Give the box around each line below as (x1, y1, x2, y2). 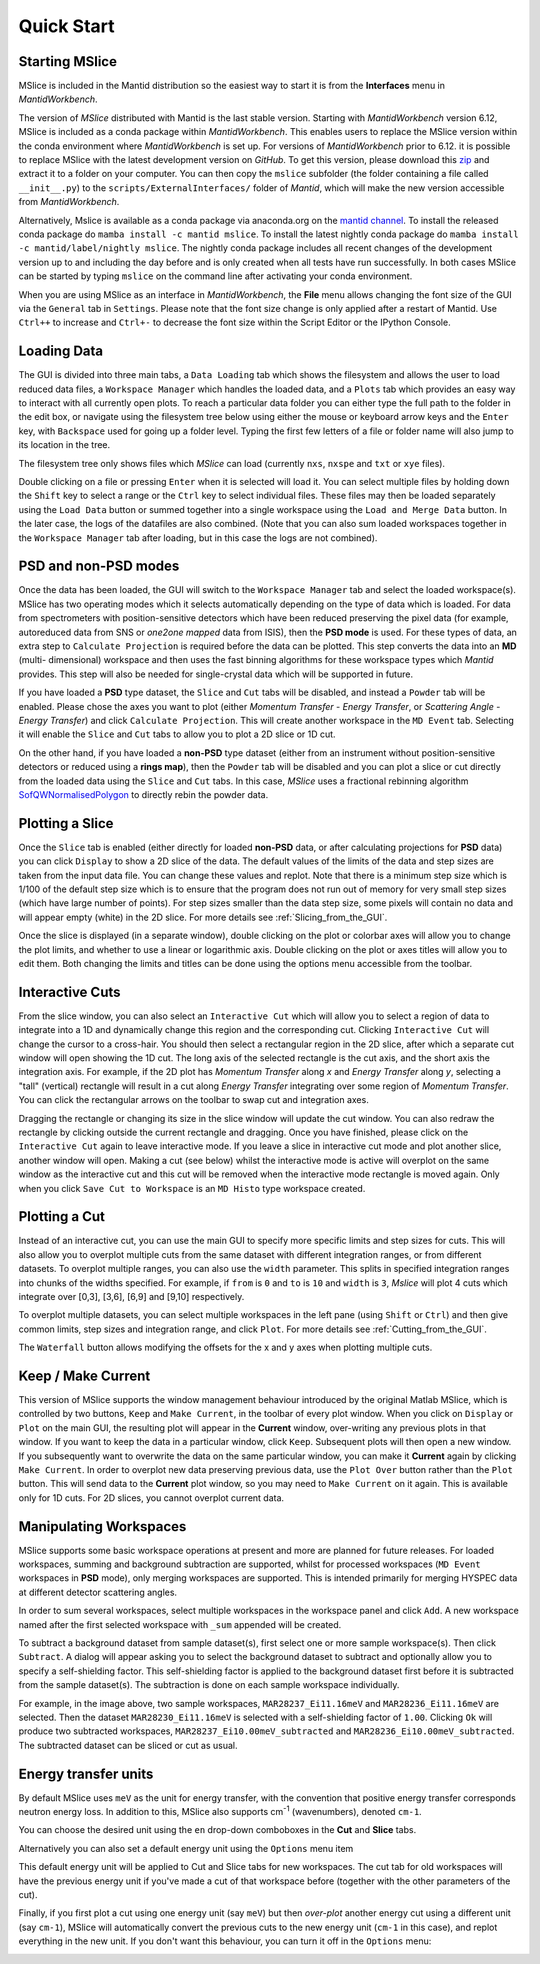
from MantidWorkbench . (18, 196, 120, 208)
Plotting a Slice (18, 815, 114, 832)
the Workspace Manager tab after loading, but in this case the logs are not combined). (18, 531, 378, 544)
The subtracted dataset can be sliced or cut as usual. (18, 1739, 239, 1751)
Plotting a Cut (18, 1208, 105, 1225)
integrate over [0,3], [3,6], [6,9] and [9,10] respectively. (18, 1290, 245, 1302)
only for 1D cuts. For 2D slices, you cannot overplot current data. (18, 1491, 285, 1504)
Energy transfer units (18, 1765, 154, 1782)
